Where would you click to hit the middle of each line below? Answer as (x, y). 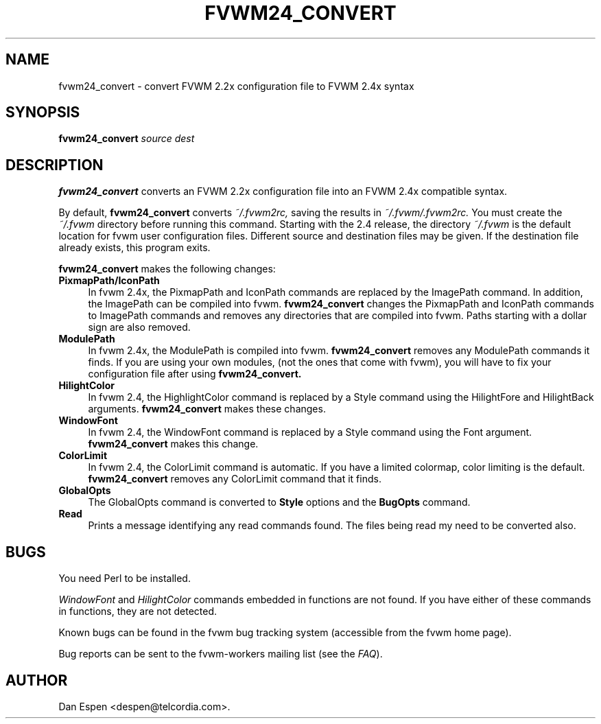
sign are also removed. (139, 327)
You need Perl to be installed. (125, 579)
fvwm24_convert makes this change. (173, 444)
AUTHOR (37, 680)
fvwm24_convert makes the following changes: (167, 269)
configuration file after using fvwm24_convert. (195, 374)
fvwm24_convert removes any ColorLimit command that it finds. (235, 479)
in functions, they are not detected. (138, 611)
